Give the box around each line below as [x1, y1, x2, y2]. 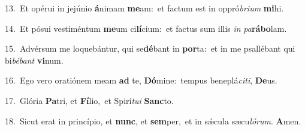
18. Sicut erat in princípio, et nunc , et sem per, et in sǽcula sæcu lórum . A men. [5, 114, 301, 127]
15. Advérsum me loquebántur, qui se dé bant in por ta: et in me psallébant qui [5, 42, 295, 55]
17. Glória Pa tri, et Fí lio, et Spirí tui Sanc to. [5, 94, 174, 106]
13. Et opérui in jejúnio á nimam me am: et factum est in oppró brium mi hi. [5, 2, 284, 14]
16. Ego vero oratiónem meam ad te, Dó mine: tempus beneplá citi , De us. [5, 74, 277, 87]
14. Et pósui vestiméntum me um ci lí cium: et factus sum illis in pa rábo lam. [5, 22, 287, 34]
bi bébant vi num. [5, 53, 64, 66]
